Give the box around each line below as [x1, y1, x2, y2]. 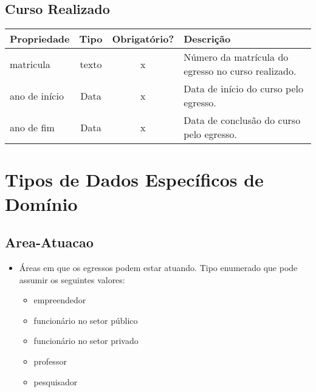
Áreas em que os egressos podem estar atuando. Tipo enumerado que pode [19, 261, 298, 273]
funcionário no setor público [33, 314, 138, 326]
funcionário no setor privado [33, 334, 139, 347]
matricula [10, 57, 50, 71]
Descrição [184, 32, 231, 46]
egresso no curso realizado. [184, 64, 297, 78]
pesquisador [33, 375, 78, 388]
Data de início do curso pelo [184, 81, 303, 96]
